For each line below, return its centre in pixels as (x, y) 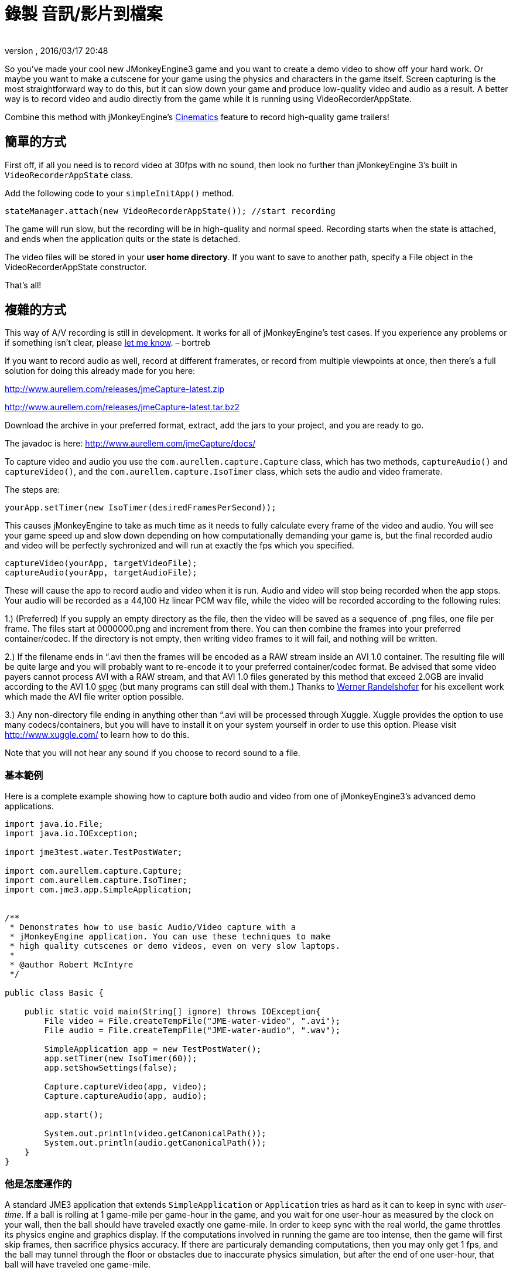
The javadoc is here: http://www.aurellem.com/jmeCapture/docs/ (130, 444)
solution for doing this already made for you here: (100, 371)
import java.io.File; (54, 824)
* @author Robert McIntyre (71, 965)
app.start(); (74, 1115)
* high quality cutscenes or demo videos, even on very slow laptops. (175, 946)
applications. (29, 806)
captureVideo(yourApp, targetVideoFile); (101, 563)
